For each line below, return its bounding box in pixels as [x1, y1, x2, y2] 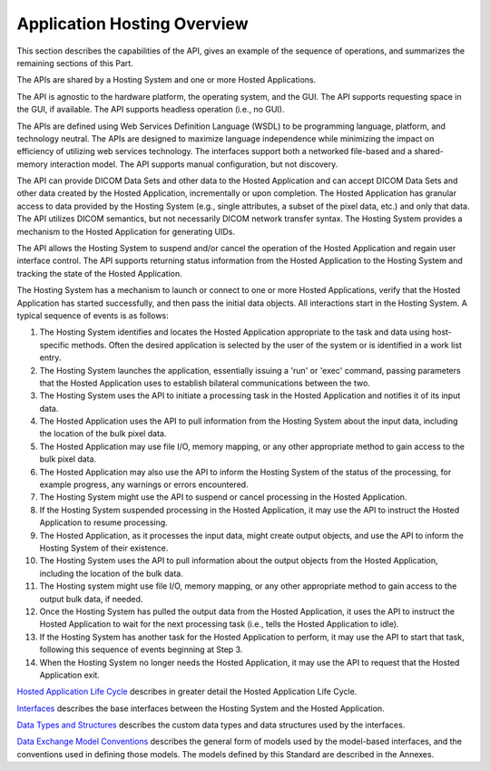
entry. [39, 352, 62, 363]
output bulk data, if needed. [39, 593, 143, 604]
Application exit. [39, 669, 100, 680]
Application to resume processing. [39, 517, 168, 528]
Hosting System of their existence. [39, 542, 169, 553]
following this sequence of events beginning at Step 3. [39, 644, 243, 655]
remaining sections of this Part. [16, 57, 133, 68]
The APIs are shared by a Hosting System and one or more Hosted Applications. [16, 74, 317, 85]
